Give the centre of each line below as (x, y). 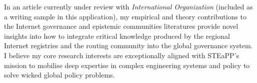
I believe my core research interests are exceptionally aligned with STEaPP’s (122, 55)
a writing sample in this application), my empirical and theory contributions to (125, 16)
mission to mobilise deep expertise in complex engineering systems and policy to (127, 65)
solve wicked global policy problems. (59, 75)
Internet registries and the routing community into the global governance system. (128, 45)
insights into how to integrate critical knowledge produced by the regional (117, 36)
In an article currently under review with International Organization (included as (128, 6)
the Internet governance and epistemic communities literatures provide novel (121, 26)
